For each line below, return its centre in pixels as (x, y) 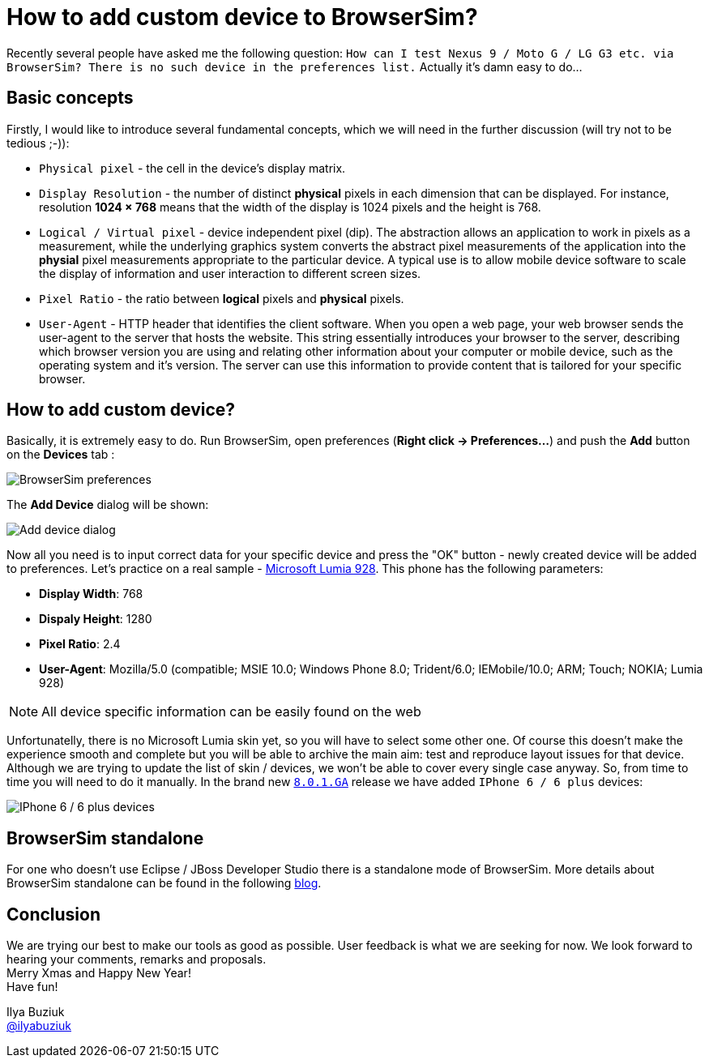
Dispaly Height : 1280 (96, 619)
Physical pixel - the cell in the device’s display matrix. (192, 168)
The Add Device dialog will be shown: (108, 505)
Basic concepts (70, 98)
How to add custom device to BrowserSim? (242, 17)
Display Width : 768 (91, 594)
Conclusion (54, 914)
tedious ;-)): (38, 143)
